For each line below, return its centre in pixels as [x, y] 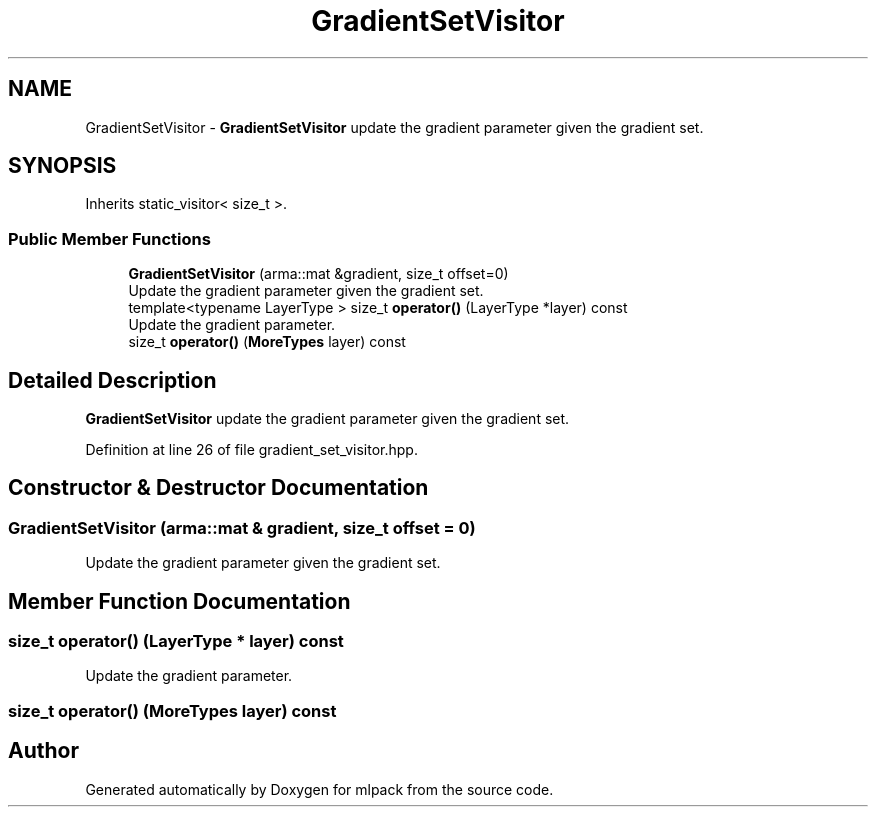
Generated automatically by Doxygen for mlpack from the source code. [319, 789]
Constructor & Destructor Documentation [218, 488]
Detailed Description [112, 380]
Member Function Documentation [179, 601]
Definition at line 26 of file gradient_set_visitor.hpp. [251, 450]
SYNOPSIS [62, 166]
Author [43, 751]
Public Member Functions [109, 238]
